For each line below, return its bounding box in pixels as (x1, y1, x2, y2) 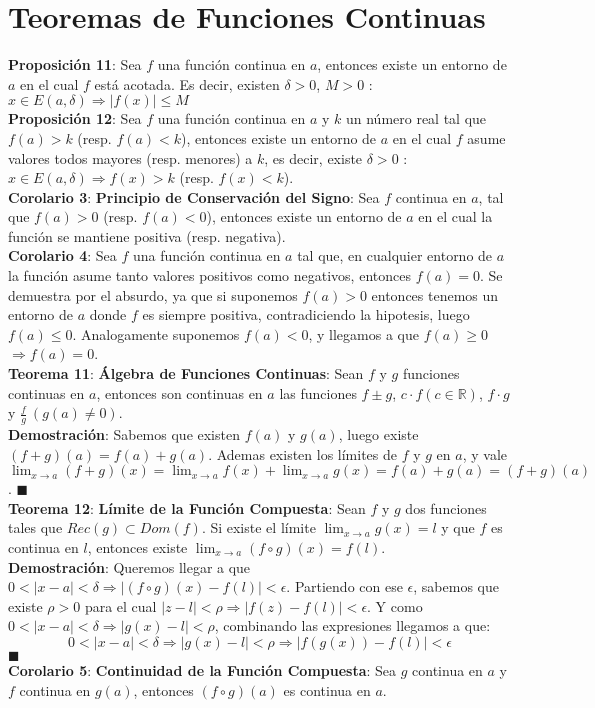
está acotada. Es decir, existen (94, 73, 280, 94)
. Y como (367, 595, 423, 616)
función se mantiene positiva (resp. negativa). (8, 225, 286, 246)
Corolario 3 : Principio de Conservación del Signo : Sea (8, 186, 380, 207)
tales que (8, 517, 63, 538)
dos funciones (405, 497, 487, 518)
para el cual (84, 595, 157, 616)
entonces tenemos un (371, 284, 499, 305)
